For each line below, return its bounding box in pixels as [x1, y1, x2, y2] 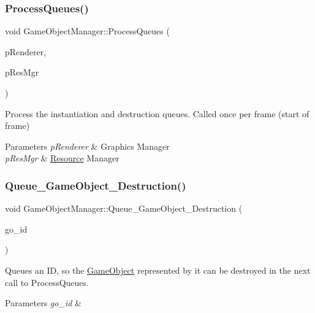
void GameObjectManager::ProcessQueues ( [5, 25, 170, 37]
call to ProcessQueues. [5, 276, 89, 288]
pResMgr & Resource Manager [5, 152, 120, 164]
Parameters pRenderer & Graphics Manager [5, 139, 170, 152]
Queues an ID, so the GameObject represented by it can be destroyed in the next [5, 263, 311, 276]
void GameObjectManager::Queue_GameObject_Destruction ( [5, 202, 243, 215]
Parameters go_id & [5, 296, 82, 309]
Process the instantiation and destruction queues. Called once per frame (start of [5, 107, 309, 120]
